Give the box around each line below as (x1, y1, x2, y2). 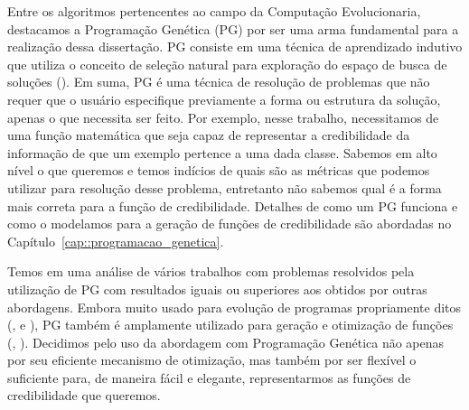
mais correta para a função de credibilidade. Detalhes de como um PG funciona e (7, 196, 458, 215)
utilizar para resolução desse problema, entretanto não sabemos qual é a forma (7, 178, 442, 197)
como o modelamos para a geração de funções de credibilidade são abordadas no (7, 214, 452, 233)
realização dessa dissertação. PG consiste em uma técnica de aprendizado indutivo (7, 37, 463, 56)
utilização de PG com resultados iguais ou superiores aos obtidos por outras (7, 279, 427, 298)
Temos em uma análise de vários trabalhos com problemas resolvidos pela (7, 262, 415, 281)
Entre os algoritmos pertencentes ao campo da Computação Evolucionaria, (7, 2, 421, 20)
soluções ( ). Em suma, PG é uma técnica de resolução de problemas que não (7, 72, 430, 91)
